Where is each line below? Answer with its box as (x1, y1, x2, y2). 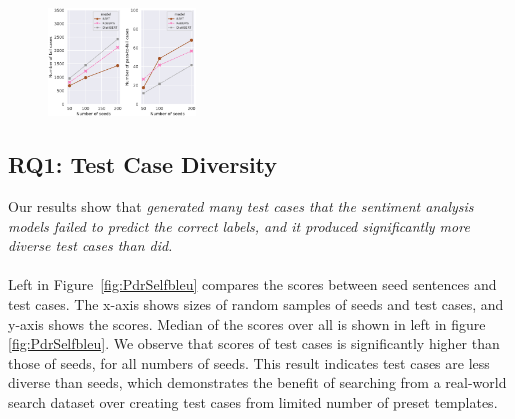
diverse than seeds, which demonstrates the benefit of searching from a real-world (8, 372, 507, 393)
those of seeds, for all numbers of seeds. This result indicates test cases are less (8, 352, 490, 373)
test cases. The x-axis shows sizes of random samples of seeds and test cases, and (8, 294, 504, 314)
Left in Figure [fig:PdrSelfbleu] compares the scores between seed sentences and (8, 274, 497, 295)
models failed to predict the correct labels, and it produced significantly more (8, 215, 470, 236)
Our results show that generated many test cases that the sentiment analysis (8, 196, 474, 217)
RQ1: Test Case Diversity (8, 149, 278, 180)
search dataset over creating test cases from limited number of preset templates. (8, 391, 498, 412)
